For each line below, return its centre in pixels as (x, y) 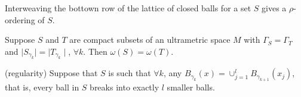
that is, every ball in (42, 87)
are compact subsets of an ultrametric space (150, 40)
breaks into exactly (125, 87)
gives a (274, 8)
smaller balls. (191, 87)
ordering (20, 19)
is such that (130, 73)
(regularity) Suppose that (51, 73)
